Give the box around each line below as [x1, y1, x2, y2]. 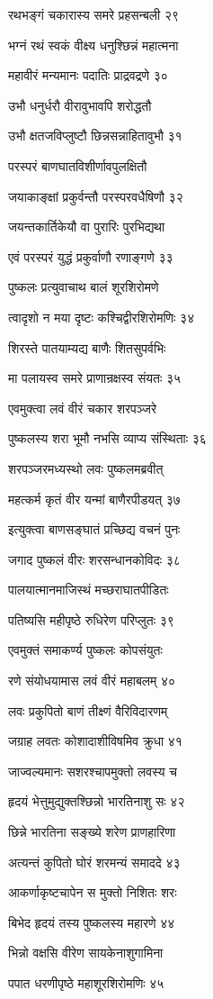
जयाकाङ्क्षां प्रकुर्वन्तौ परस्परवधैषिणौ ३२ [8, 186, 183, 205]
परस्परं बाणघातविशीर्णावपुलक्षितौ [8, 156, 147, 175]
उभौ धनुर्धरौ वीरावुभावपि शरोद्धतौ [8, 95, 152, 114]
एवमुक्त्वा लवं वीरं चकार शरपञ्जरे [8, 398, 156, 417]
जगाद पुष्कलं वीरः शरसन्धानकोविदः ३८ [8, 549, 181, 568]
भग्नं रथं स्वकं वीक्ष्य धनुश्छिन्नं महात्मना [8, 35, 179, 54]
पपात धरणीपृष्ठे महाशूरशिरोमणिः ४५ [8, 974, 164, 992]
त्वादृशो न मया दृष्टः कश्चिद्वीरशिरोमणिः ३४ [8, 307, 195, 326]
